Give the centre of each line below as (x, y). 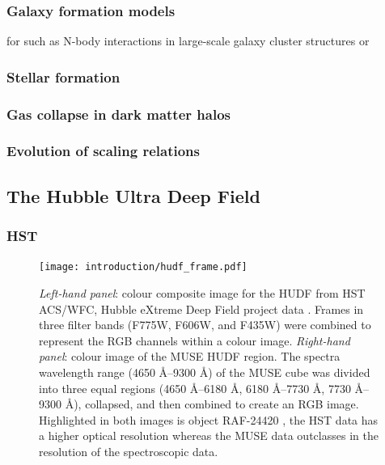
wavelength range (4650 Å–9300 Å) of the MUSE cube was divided (205, 372)
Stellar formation (63, 76)
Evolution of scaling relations (103, 151)
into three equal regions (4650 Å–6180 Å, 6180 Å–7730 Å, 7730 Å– (204, 388)
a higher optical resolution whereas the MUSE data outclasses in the (209, 435)
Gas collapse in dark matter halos (118, 114)
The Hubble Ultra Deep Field (133, 195)
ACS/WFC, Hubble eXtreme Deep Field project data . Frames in (201, 309)
